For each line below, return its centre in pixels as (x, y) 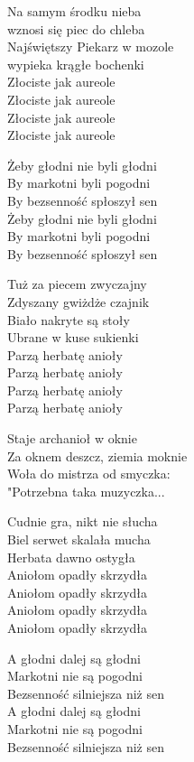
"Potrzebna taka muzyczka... (86, 491)
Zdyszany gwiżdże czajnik (79, 301)
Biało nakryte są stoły (69, 319)
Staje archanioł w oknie (72, 438)
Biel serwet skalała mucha (79, 539)
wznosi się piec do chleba (76, 28)
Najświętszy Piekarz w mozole (91, 46)
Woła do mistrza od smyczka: (89, 474)
